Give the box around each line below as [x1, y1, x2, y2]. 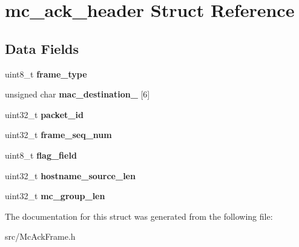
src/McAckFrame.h [5, 230, 76, 243]
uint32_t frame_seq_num [5, 128, 112, 141]
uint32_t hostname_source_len [5, 169, 136, 182]
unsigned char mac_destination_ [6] [5, 88, 150, 100]
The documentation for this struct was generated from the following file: [5, 209, 273, 222]
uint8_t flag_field [5, 148, 77, 161]
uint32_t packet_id [5, 108, 84, 120]
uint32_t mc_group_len [5, 189, 105, 202]
